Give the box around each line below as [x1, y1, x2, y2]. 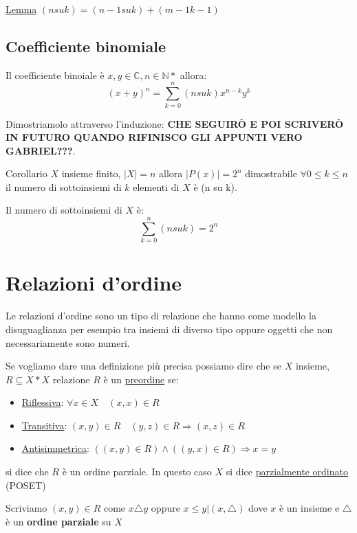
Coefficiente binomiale [6, 35, 166, 56]
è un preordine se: [103, 372, 179, 386]
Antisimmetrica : [21, 441, 89, 455]
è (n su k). [193, 179, 237, 194]
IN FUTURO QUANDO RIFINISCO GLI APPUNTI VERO [6, 130, 303, 144]
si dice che [6, 464, 49, 479]
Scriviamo [6, 501, 47, 515]
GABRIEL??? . [6, 143, 76, 157]
